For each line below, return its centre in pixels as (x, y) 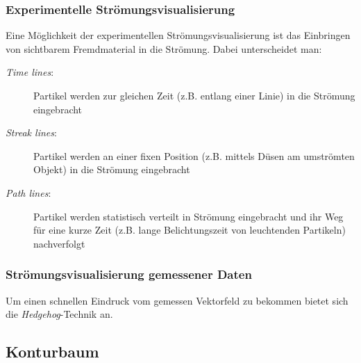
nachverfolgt (59, 243)
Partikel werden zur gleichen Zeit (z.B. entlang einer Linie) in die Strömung (194, 95)
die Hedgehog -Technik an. (59, 314)
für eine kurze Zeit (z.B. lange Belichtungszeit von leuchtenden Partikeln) (190, 230)
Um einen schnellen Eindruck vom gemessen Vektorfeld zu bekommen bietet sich (177, 300)
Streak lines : (31, 132)
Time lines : (30, 72)
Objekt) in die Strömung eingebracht (112, 169)
